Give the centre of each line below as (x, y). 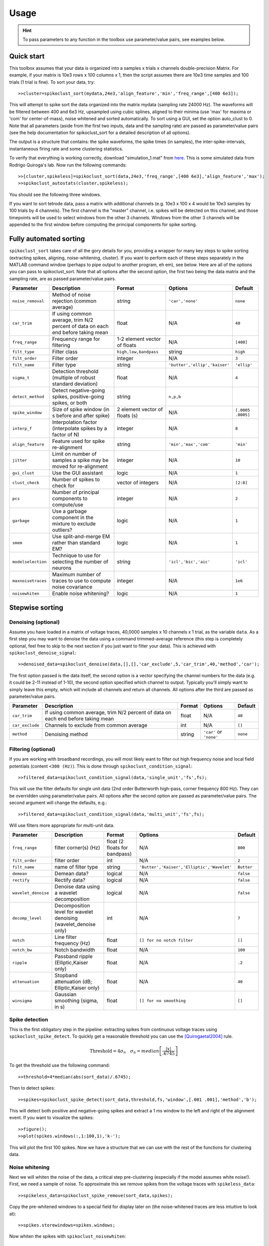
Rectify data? (70, 880)
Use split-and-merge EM (81, 537)
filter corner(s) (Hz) (77, 848)
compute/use (68, 505)
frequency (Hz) (72, 943)
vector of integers (138, 482)
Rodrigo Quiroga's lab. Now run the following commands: (68, 165)
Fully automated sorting (47, 239)
